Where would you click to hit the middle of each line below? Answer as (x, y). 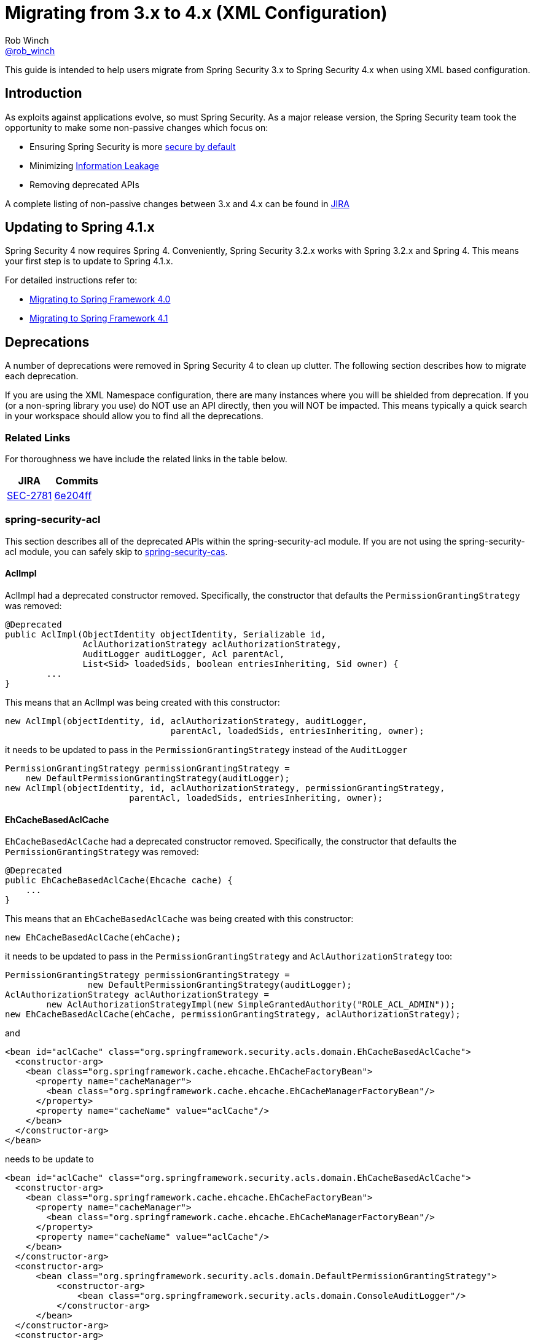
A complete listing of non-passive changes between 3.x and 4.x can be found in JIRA (177, 203)
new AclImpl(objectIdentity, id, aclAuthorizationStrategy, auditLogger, (186, 721)
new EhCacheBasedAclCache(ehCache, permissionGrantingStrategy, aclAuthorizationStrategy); (233, 1015)
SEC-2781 (29, 496)
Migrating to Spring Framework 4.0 (100, 299)
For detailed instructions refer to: (71, 280)
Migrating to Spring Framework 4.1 (99, 318)
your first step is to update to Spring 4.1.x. (89, 261)
